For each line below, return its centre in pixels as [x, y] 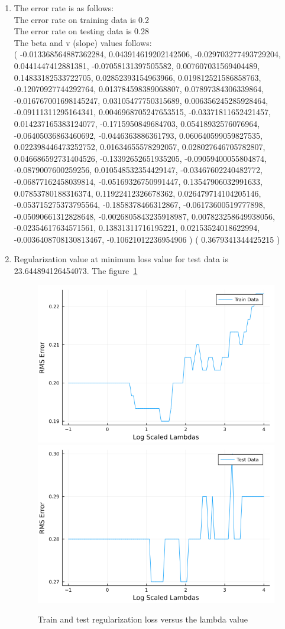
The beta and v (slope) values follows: [83, 42]
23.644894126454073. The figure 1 [76, 271]
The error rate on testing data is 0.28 [81, 31]
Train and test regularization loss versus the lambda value [143, 619]
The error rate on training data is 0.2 [81, 19]
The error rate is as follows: [64, 8]
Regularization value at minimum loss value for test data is [121, 259]
